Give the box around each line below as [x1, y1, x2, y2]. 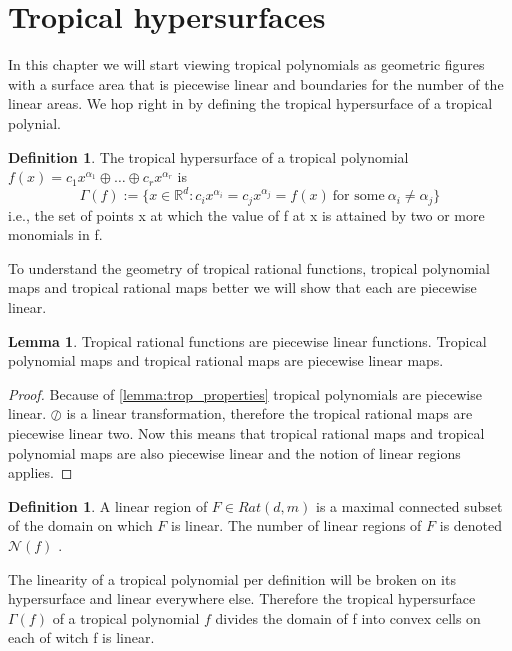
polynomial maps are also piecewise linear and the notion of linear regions [8, 442, 461, 463]
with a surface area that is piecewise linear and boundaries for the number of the [8, 73, 504, 94]
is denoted [439, 515, 503, 536]
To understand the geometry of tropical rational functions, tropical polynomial [8, 257, 490, 278]
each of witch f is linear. [8, 627, 155, 648]
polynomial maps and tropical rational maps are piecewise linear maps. [8, 350, 444, 371]
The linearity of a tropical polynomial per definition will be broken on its [8, 568, 456, 589]
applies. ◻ [8, 462, 73, 483]
